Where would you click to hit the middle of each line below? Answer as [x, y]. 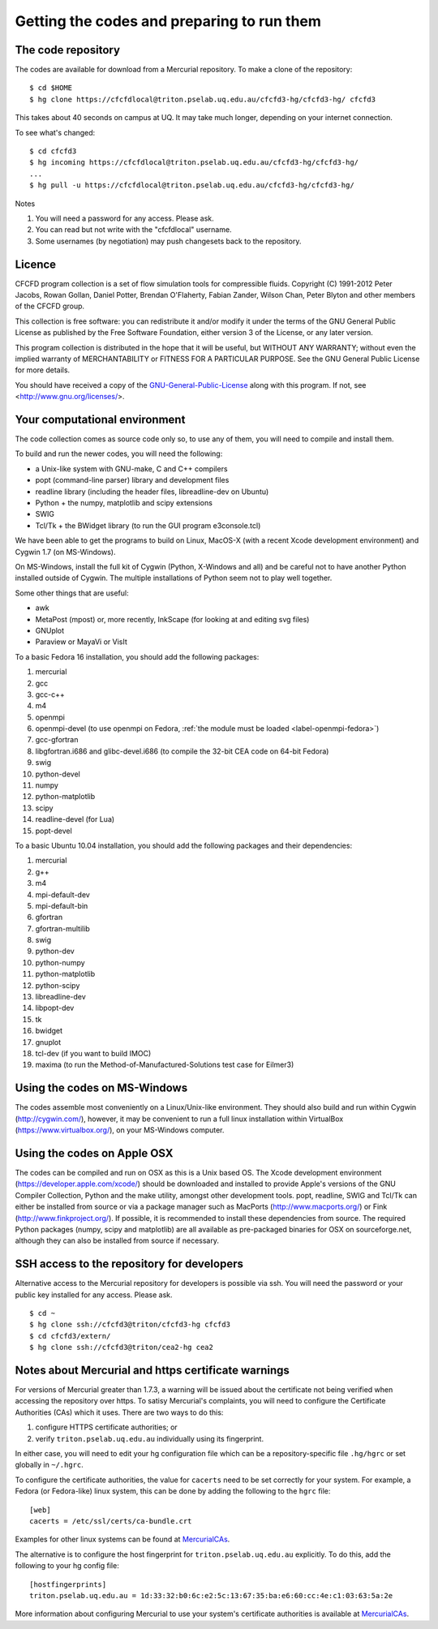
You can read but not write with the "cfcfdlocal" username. [133, 230]
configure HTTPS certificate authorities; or [106, 1427]
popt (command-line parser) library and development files [132, 480]
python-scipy [58, 985]
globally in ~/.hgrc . [49, 1465]
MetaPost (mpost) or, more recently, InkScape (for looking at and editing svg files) [172, 619]
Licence [36, 264]
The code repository [68, 50]
